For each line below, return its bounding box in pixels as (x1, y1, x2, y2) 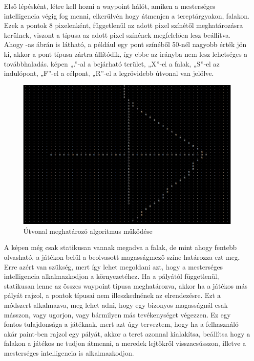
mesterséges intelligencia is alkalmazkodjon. (4, 347, 134, 358)
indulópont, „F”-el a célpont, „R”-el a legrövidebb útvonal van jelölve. (4, 68, 214, 78)
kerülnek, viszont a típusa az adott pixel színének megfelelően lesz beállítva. (4, 29, 231, 40)
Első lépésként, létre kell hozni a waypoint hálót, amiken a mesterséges (4, 1, 215, 11)
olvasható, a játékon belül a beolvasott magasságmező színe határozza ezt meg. (4, 251, 240, 262)
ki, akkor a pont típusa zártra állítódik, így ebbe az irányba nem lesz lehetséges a (4, 48, 248, 59)
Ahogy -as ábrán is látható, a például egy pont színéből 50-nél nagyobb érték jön (4, 39, 247, 49)
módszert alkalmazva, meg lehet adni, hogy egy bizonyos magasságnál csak (4, 299, 228, 310)
